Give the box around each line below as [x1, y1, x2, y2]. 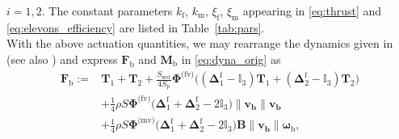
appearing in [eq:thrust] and [242, 2, 382, 19]
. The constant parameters [41, 2, 173, 19]
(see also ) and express [6, 50, 118, 67]
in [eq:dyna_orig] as [181, 50, 281, 67]
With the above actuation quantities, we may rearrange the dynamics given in [6, 35, 393, 52]
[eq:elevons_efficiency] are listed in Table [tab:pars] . [6, 19, 265, 36]
